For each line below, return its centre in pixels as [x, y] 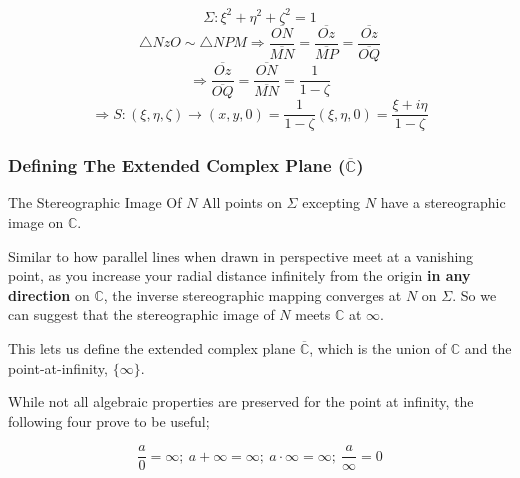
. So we [474, 294]
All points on [242, 202]
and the [488, 348]
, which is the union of [378, 348]
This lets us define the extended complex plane [152, 348]
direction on [49, 294]
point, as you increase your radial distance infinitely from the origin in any [239, 275]
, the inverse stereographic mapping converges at [252, 294]
